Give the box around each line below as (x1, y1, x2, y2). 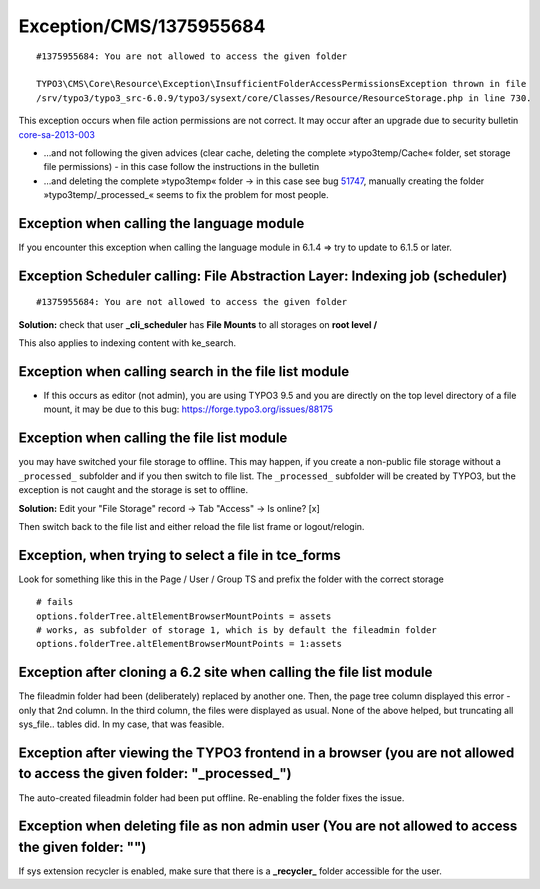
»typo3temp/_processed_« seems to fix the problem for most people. (43, 189, 329, 201)
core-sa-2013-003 (18, 128, 95, 140)
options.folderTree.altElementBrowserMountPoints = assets (36, 610, 332, 622)
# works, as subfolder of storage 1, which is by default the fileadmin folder (36, 625, 437, 635)
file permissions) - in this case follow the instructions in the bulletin (43, 161, 320, 173)
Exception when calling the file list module (18, 430, 288, 447)
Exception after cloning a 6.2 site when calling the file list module (18, 664, 433, 681)
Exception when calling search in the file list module (18, 363, 350, 380)
